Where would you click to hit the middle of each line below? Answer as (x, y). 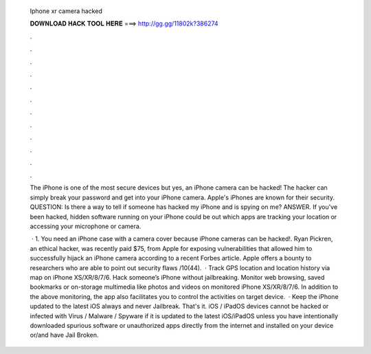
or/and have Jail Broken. (64, 335)
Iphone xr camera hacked (66, 11)
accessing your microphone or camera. (86, 226)
